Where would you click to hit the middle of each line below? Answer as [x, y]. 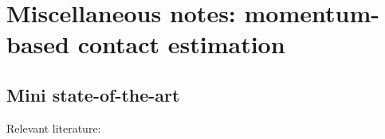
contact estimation [181, 44]
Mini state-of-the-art [93, 94]
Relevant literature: [54, 127]
